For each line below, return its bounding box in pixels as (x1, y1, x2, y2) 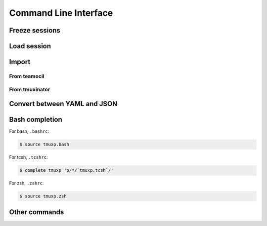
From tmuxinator (9, 86, 50, 93)
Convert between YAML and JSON (9, 100, 118, 108)
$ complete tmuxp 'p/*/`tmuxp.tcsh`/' (19, 168, 114, 173)
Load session (9, 42, 51, 50)
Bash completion (9, 115, 63, 124)
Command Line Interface (9, 7, 113, 18)
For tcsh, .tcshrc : (9, 154, 48, 160)
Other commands (9, 208, 64, 216)
